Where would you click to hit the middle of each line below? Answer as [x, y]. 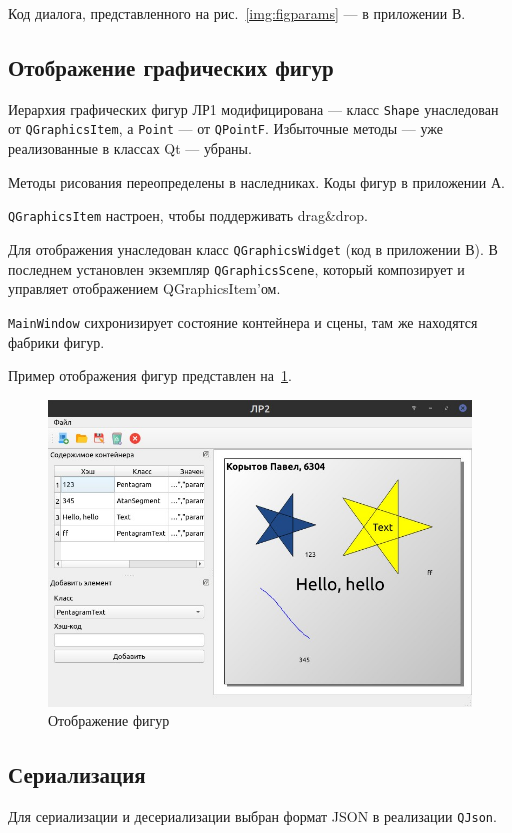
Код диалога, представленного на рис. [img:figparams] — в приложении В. [237, 13]
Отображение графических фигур [171, 66]
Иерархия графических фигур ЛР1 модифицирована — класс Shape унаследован [253, 108]
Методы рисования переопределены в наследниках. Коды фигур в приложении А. [256, 181]
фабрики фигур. [56, 341]
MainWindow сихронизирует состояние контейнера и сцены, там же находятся [243, 321]
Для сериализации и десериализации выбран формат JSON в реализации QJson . [252, 816]
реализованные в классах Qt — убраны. [130, 148]
